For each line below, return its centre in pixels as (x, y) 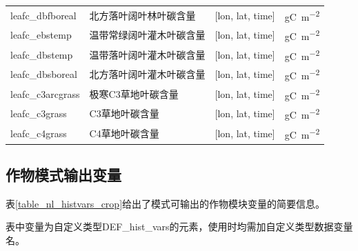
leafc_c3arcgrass (45, 93)
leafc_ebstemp (41, 35)
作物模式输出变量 (63, 174)
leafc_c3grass (39, 113)
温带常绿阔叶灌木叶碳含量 (147, 35)
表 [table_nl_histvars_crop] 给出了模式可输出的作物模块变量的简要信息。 (166, 203)
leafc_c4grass (39, 133)
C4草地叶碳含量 (124, 133)
